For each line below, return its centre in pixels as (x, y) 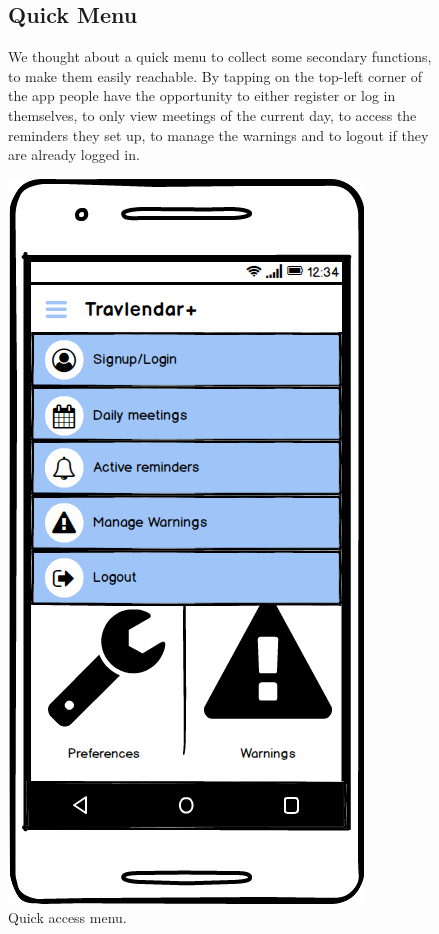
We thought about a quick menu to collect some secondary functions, (220, 56)
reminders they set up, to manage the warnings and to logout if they (218, 134)
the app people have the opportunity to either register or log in (202, 95)
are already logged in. (74, 154)
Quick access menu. (67, 917)
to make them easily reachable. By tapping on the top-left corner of (215, 75)
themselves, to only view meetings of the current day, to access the (212, 114)
